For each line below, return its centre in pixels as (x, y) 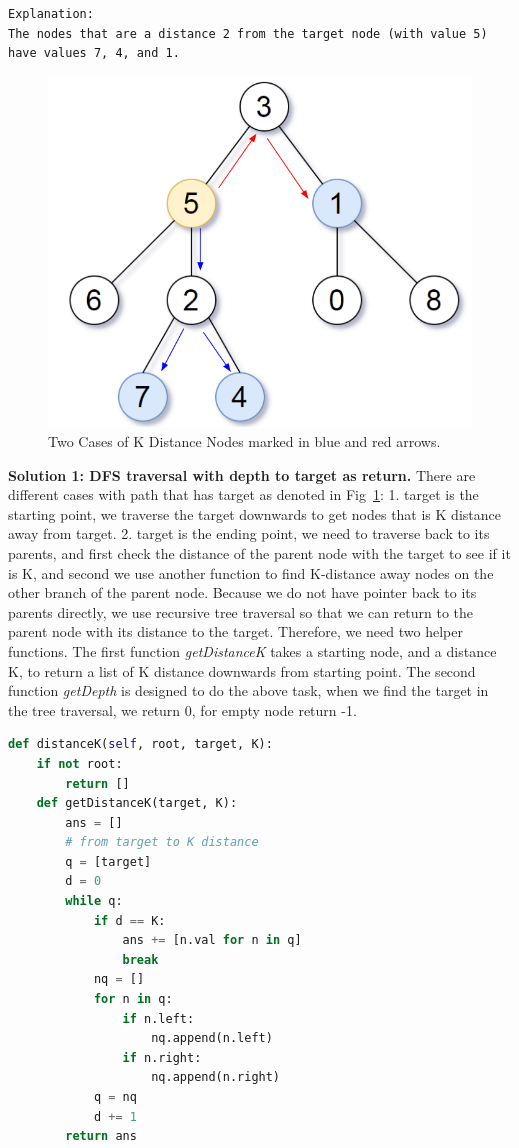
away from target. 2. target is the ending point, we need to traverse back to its (249, 533)
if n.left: (158, 1018)
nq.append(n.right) (216, 1077)
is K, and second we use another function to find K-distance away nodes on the (251, 572)
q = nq (115, 1097)
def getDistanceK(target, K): (137, 803)
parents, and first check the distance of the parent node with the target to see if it (259, 552)
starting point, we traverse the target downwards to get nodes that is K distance (254, 513)
